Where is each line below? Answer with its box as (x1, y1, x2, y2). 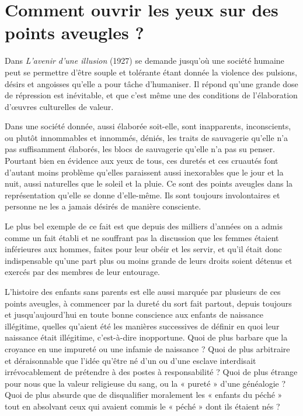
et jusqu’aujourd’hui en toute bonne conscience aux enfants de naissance (5, 308, 264, 321)
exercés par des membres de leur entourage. (5, 266, 160, 278)
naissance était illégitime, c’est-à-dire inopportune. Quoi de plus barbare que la (5, 331, 288, 343)
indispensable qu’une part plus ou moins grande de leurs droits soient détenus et (5, 254, 292, 266)
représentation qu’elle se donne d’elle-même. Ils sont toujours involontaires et (5, 188, 280, 201)
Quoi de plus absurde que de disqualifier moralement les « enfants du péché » (5, 389, 283, 401)
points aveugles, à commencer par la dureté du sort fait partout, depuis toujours (5, 297, 292, 309)
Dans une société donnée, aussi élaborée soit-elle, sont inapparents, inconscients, (5, 120, 291, 132)
